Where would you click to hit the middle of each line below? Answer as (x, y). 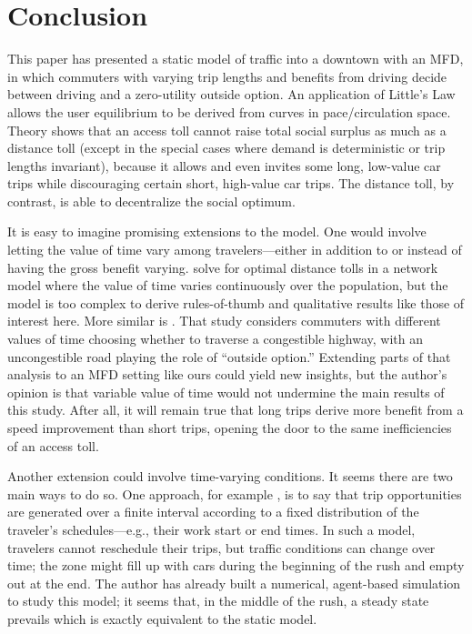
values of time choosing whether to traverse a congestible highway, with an (215, 339)
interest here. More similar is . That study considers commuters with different (224, 321)
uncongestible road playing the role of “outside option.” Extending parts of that (229, 356)
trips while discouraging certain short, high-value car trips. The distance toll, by (231, 183)
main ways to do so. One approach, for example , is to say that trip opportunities (235, 493)
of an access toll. (53, 445)
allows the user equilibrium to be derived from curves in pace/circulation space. (229, 111)
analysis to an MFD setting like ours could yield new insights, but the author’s (227, 374)
